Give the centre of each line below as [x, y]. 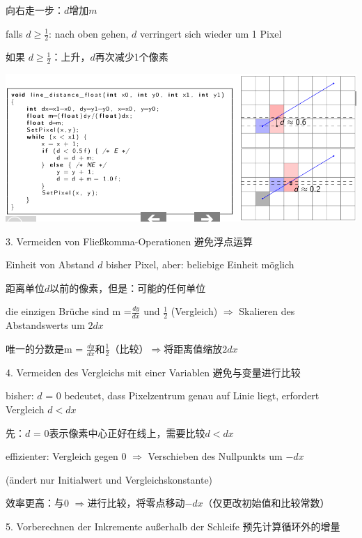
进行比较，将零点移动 [136, 503]
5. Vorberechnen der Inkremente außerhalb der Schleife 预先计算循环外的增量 [173, 526]
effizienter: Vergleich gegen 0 [66, 456]
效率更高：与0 [37, 503]
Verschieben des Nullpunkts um [215, 456]
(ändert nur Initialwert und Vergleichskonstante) [109, 479]
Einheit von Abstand [50, 264]
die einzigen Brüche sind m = [69, 311]
